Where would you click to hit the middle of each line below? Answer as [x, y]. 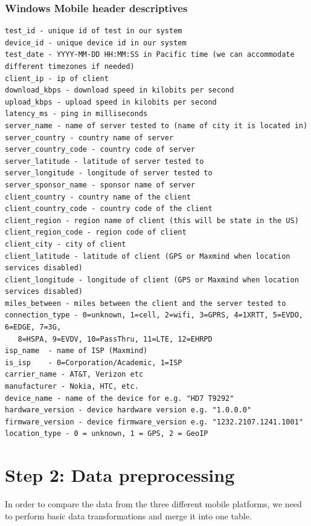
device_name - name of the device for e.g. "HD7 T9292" [120, 398]
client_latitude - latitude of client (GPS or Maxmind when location [148, 256]
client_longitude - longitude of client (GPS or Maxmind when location [152, 280]
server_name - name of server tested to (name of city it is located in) [156, 125]
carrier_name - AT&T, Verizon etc [74, 375]
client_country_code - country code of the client [109, 209]
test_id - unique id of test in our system [94, 31]
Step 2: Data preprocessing [120, 475]
